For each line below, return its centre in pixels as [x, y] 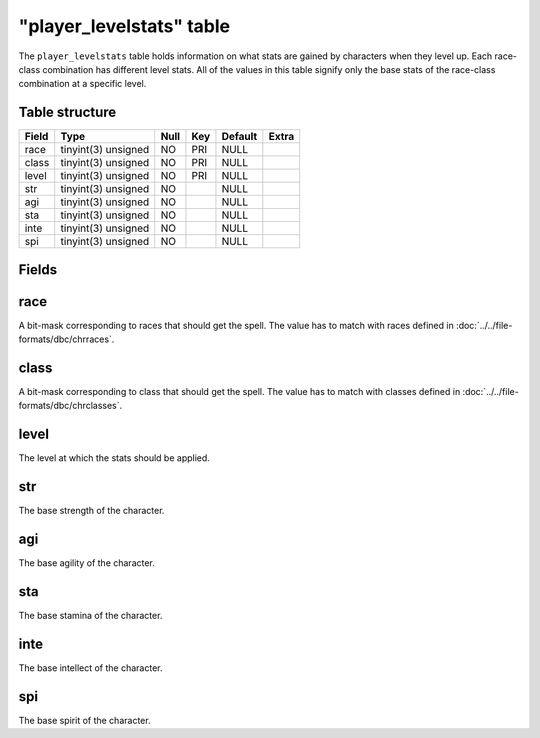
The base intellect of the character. [90, 667]
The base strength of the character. [91, 511]
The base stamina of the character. [90, 616]
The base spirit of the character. [84, 720]
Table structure [67, 112]
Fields [38, 269]
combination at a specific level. [82, 84]
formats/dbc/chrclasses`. [70, 406]
